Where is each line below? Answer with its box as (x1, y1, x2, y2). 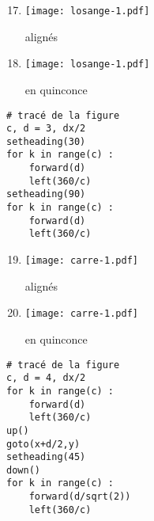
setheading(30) (6, 135, 86, 147)
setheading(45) (6, 451, 86, 463)
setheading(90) (6, 188, 86, 200)
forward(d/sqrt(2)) (28, 491, 131, 503)
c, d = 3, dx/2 (6, 123, 86, 135)
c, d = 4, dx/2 (6, 372, 86, 384)
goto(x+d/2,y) (6, 438, 81, 450)
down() (6, 464, 40, 476)
